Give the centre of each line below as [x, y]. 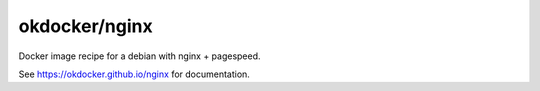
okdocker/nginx [86, 26]
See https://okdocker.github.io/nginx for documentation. [134, 74]
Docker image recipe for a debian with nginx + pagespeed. [139, 56]
